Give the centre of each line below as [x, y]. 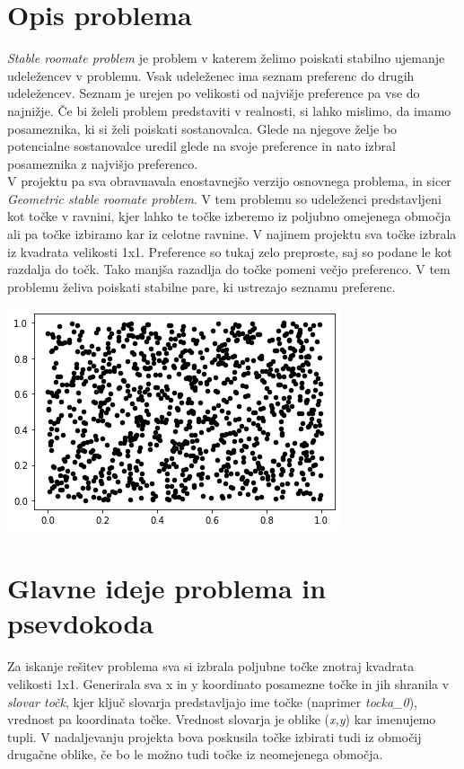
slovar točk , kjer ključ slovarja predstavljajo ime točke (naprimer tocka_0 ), [213, 701]
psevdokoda [80, 623]
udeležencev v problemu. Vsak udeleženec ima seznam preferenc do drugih [211, 75]
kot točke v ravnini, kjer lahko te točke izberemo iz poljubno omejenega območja [229, 216]
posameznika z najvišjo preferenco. [103, 163]
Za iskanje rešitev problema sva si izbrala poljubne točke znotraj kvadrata [211, 666]
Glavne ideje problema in [167, 588]
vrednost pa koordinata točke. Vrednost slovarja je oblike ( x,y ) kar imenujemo [222, 719]
